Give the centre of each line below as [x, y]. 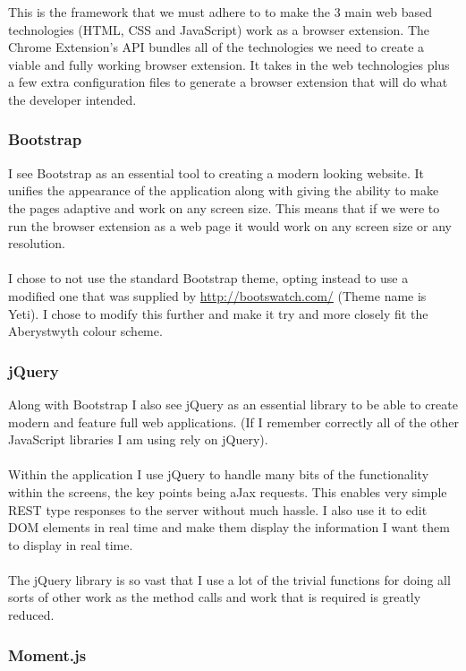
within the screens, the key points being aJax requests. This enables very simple [228, 491]
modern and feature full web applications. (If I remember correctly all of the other [233, 422]
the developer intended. [72, 99]
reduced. [31, 615]
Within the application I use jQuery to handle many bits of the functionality [219, 474]
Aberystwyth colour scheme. [85, 331]
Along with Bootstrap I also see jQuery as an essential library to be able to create [233, 404]
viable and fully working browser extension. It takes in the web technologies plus [229, 64]
